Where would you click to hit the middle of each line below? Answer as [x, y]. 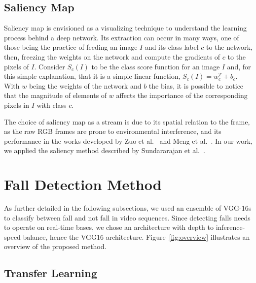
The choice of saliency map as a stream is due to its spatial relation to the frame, [127, 121]
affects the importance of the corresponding [182, 95]
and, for [239, 66]
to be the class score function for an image [156, 66]
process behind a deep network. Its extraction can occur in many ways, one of [122, 37]
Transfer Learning [51, 273]
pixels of [17, 66]
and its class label [172, 47]
